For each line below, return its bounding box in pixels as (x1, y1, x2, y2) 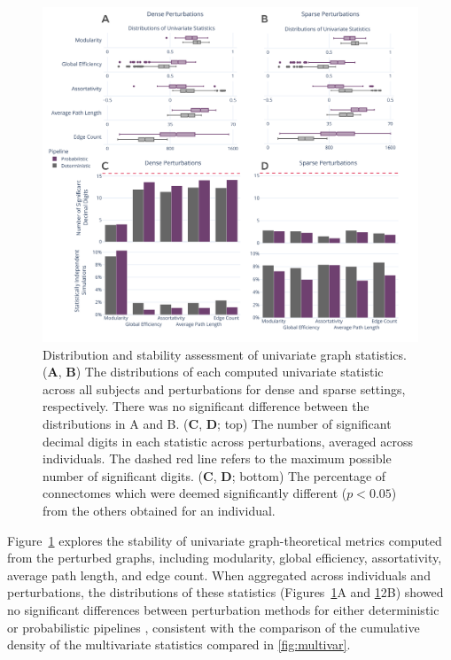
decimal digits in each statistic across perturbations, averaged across (43, 431, 414, 450)
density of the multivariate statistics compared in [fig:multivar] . (7, 635, 351, 654)
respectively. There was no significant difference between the (43, 397, 369, 415)
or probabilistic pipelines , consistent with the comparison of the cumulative (7, 617, 420, 636)
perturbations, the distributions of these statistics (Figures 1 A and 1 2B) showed (7, 583, 444, 602)
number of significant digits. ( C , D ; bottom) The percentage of (43, 466, 386, 485)
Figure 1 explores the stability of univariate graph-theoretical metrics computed (7, 531, 442, 549)
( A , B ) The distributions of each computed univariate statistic (43, 362, 384, 381)
